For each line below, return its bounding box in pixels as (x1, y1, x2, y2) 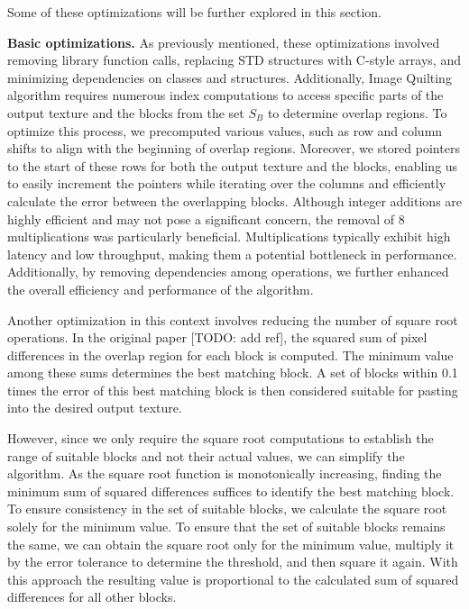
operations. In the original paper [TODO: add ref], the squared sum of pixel (7, 328, 428, 347)
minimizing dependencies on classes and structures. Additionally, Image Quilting (7, 68, 452, 86)
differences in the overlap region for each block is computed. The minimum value (7, 345, 454, 364)
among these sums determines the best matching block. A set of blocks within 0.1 (7, 363, 458, 382)
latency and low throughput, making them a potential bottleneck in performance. (7, 244, 457, 263)
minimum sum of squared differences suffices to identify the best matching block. (7, 481, 455, 500)
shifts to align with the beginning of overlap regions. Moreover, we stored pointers (7, 139, 460, 158)
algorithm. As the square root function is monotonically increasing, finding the (7, 464, 442, 483)
